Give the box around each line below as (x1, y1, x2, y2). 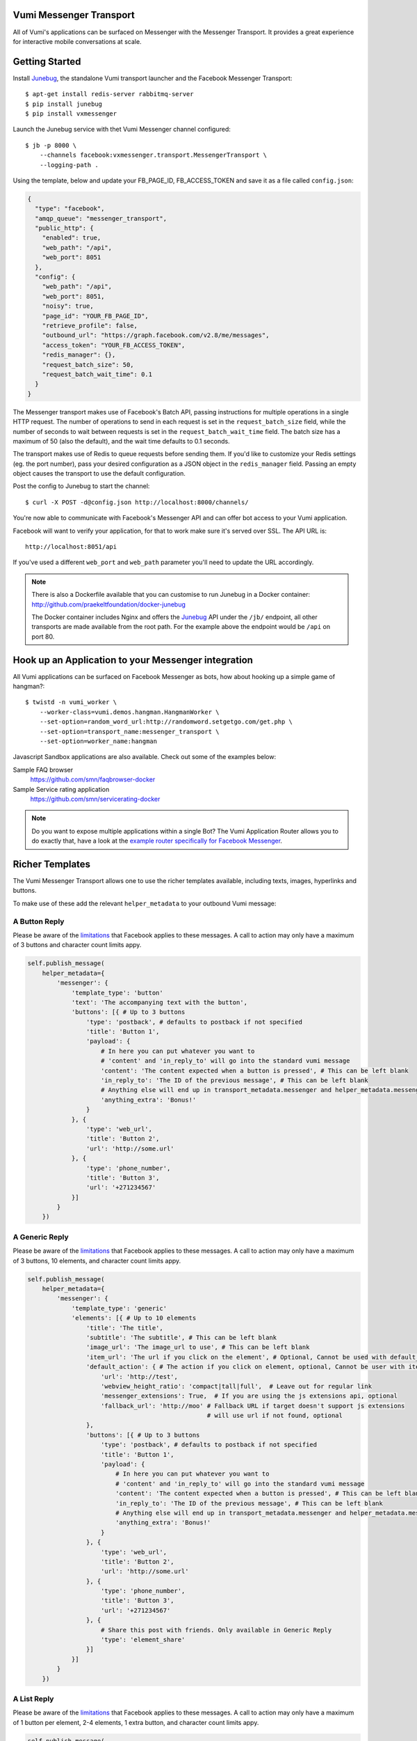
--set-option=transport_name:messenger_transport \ (39, 728, 220, 735)
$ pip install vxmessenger (25, 109, 117, 118)
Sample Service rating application (13, 785, 110, 793)
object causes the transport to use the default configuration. (13, 469, 186, 478)
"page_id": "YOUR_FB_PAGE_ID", (42, 312, 149, 320)
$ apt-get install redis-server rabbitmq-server (25, 91, 194, 98)
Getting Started (13, 56, 81, 68)
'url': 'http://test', (101, 1373, 179, 1380)
